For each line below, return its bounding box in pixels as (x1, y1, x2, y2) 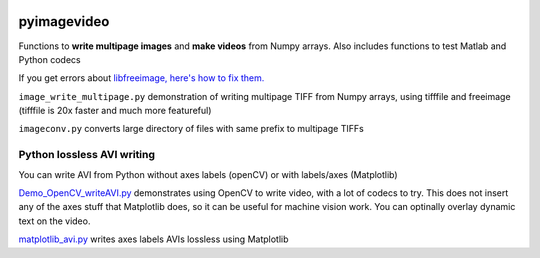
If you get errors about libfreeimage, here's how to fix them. (18, 72, 265, 84)
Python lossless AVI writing (18, 148, 155, 162)
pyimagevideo (18, 13, 110, 30)
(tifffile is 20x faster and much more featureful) (18, 105, 212, 117)
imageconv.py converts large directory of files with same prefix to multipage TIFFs (18, 123, 364, 135)
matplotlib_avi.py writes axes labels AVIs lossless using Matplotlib (18, 233, 289, 245)
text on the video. (18, 215, 91, 227)
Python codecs (18, 53, 81, 65)
